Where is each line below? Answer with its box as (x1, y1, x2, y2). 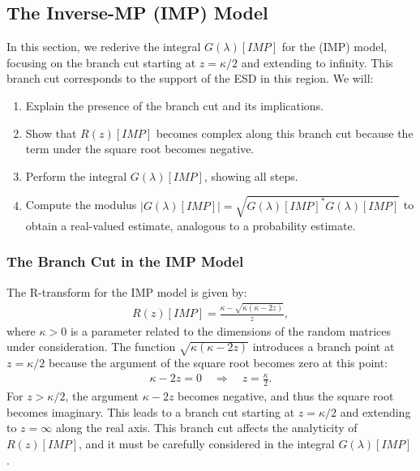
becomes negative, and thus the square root (178, 388, 394, 405)
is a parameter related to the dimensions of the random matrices (70, 322, 392, 339)
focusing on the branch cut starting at (6, 54, 196, 71)
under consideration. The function (6, 338, 176, 355)
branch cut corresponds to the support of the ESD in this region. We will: (6, 70, 374, 87)
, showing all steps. (204, 167, 298, 184)
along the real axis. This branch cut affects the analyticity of (55, 419, 358, 436)
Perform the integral (25, 167, 127, 184)
